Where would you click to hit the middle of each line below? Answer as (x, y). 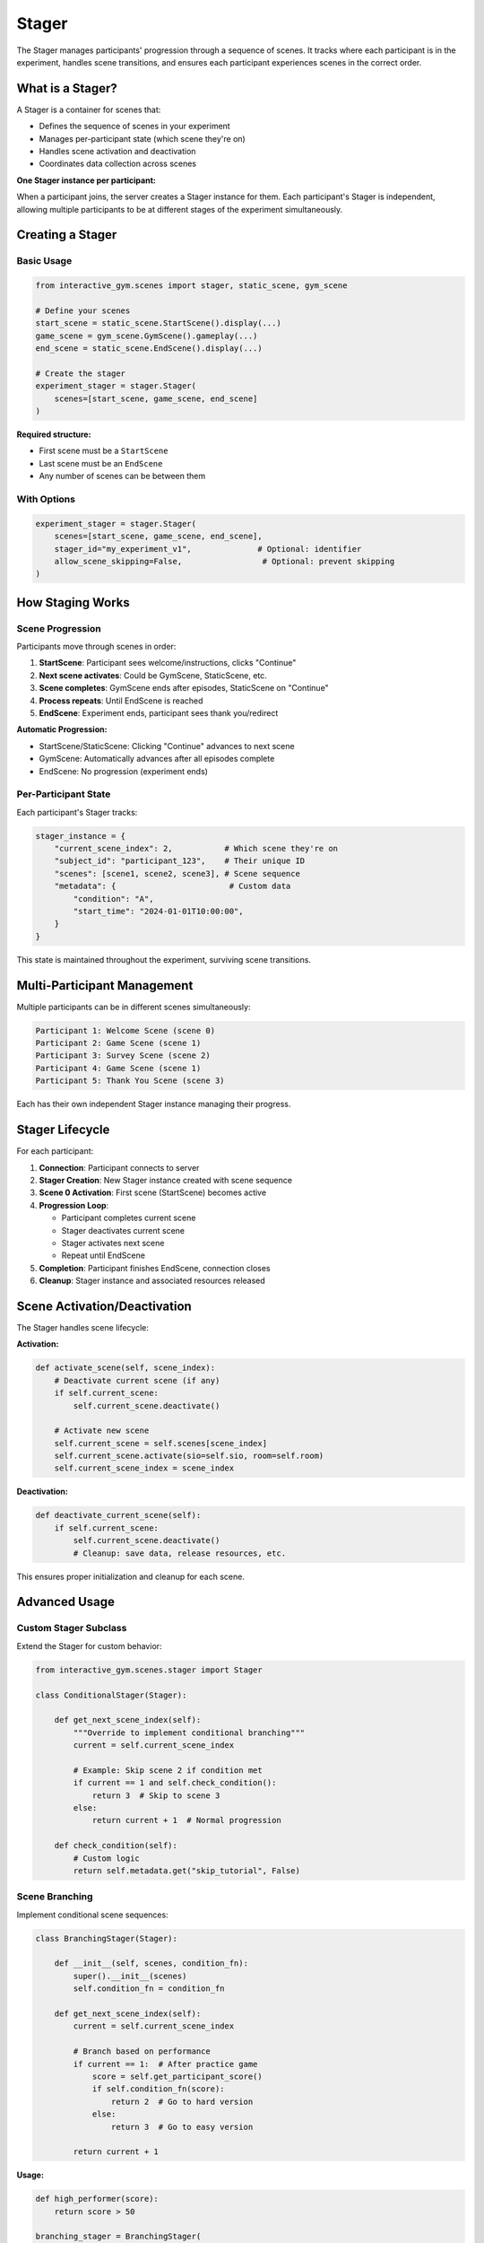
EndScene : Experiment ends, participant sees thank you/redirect (159, 713)
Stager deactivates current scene (123, 1230)
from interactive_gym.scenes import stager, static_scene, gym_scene (191, 286)
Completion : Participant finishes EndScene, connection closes (155, 1268)
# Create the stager (80, 373)
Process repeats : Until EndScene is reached (121, 701)
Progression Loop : (74, 1205)
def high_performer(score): (97, 2199)
